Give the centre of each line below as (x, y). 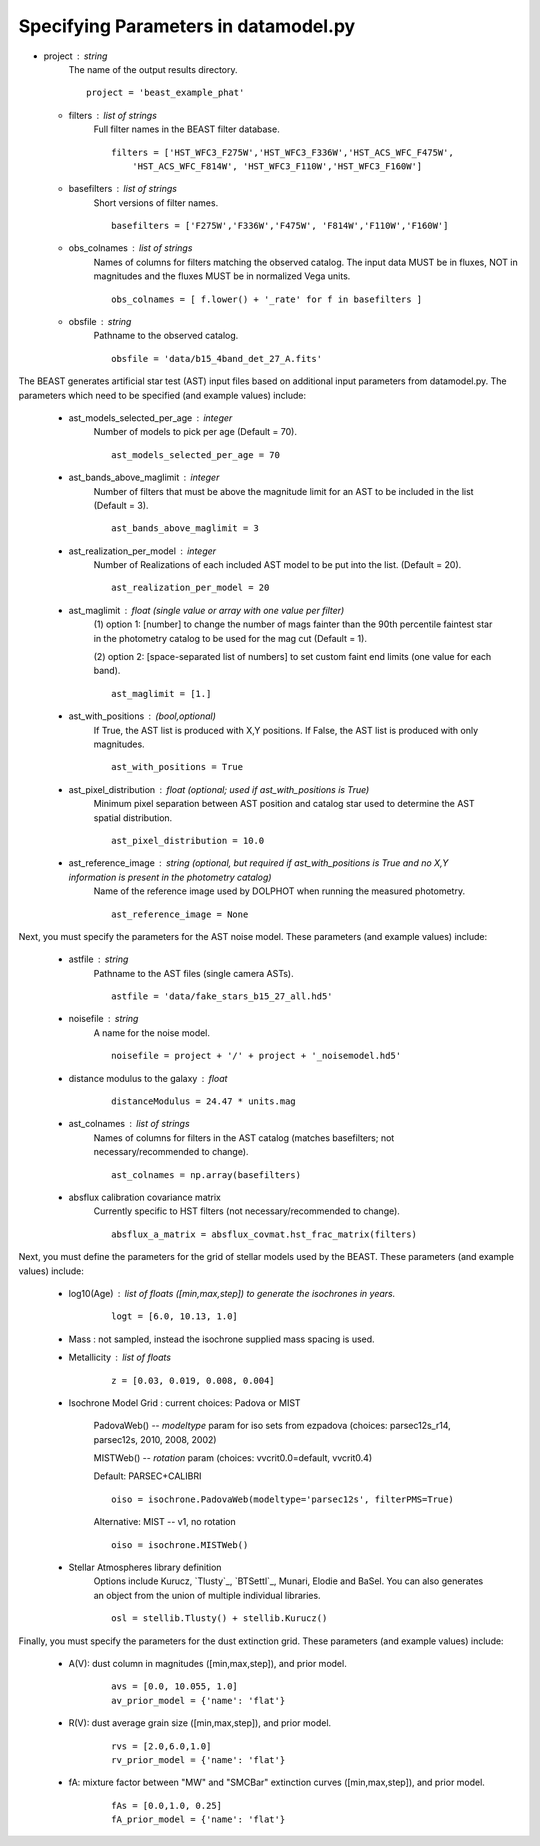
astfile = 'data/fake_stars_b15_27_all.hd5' (222, 996)
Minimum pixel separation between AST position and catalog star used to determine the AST (284, 804)
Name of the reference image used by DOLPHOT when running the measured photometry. (279, 891)
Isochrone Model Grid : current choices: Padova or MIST (184, 1402)
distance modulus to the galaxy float (148, 1078)
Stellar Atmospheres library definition (145, 1567)
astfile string (98, 959)
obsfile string (100, 322)
